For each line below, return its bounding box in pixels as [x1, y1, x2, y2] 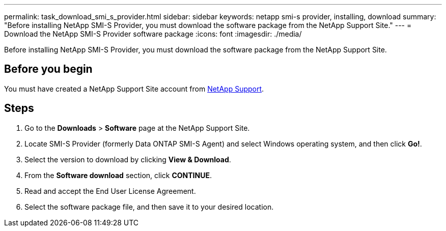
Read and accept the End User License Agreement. [24, 186, 196, 195]
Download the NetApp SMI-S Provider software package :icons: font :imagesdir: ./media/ [4, 30, 302, 38]
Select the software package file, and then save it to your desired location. [24, 202, 274, 211]
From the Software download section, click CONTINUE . [24, 170, 212, 180]
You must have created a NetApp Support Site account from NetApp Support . [4, 84, 264, 93]
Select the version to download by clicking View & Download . [24, 155, 231, 164]
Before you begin [4, 63, 93, 76]
